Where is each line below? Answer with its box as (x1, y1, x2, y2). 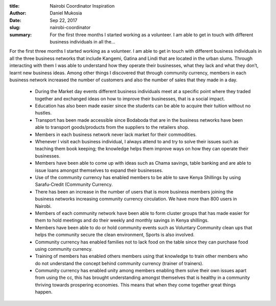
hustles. (35, 110, 52, 116)
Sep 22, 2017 (50, 17, 78, 23)
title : (9, 3, 20, 9)
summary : (9, 31, 32, 38)
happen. (35, 289, 53, 295)
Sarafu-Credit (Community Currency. (35, 182, 113, 188)
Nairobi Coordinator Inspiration (50, 3, 115, 9)
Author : (9, 10, 27, 16)
